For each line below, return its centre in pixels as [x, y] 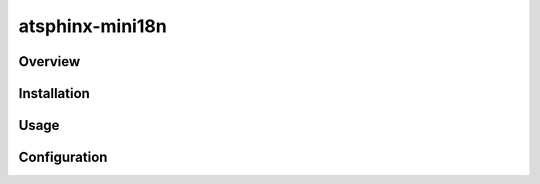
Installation [54, 93]
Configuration [63, 157]
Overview [49, 61]
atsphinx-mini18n [92, 26]
